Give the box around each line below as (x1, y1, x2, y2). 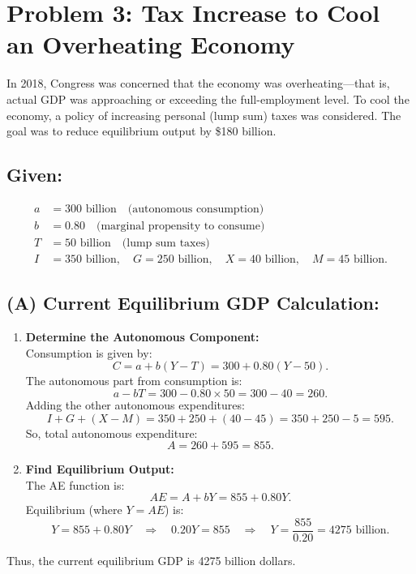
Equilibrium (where (25, 501, 122, 518)
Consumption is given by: (25, 344, 152, 361)
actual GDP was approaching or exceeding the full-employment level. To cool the (6, 90, 410, 107)
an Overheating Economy (6, 28, 295, 61)
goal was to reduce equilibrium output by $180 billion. (6, 122, 277, 139)
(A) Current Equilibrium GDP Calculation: (6, 290, 380, 315)
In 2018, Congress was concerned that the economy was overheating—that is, (6, 75, 390, 92)
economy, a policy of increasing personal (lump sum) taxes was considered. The (6, 106, 401, 123)
